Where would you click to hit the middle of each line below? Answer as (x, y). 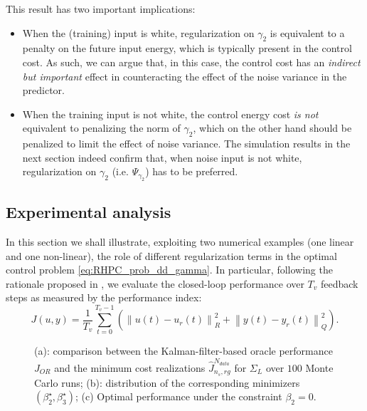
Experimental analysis (89, 212)
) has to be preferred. (192, 171)
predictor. (44, 90)
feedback (340, 283)
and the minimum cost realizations (130, 367)
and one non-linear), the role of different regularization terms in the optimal (171, 255)
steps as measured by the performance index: (104, 297)
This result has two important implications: (101, 9)
